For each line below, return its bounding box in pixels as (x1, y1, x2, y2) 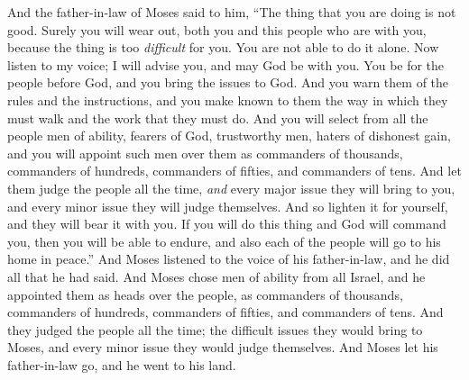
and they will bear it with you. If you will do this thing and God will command (7, 214, 446, 233)
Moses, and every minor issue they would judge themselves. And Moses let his (7, 338, 438, 357)
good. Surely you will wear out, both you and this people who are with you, (7, 20, 427, 39)
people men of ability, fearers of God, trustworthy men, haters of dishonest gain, (7, 126, 451, 145)
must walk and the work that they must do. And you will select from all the (7, 108, 428, 127)
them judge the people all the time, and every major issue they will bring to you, (7, 178, 455, 197)
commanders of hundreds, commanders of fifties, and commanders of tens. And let (7, 161, 462, 180)
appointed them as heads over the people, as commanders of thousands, (7, 285, 403, 303)
